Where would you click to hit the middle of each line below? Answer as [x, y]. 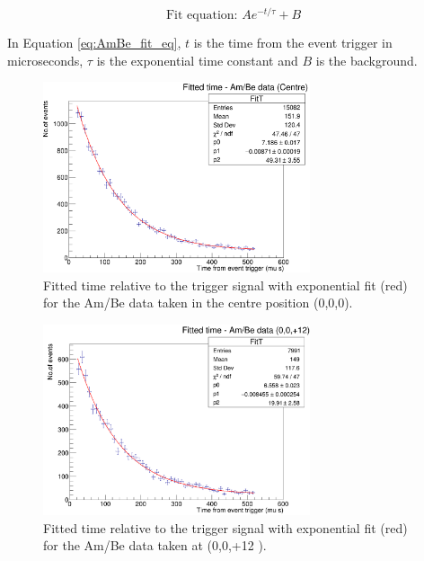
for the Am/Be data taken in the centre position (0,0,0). [198, 303]
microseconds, [45, 60]
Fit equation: [202, 16]
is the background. [367, 60]
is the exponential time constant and [197, 60]
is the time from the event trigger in [293, 43]
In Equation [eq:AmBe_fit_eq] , [94, 43]
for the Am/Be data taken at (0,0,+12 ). [155, 545]
